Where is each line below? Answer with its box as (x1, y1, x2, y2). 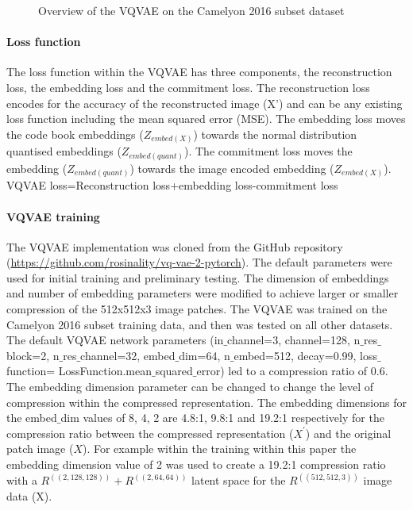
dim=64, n (179, 347, 230, 363)
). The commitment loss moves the (184, 143, 353, 159)
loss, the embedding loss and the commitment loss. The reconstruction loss (6, 79, 370, 95)
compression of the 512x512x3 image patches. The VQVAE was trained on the (6, 301, 388, 317)
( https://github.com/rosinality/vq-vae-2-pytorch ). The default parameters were (6, 254, 392, 270)
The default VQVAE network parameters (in (6, 332, 224, 348)
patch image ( (6, 440, 74, 457)
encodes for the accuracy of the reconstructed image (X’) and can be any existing (6, 94, 403, 111)
